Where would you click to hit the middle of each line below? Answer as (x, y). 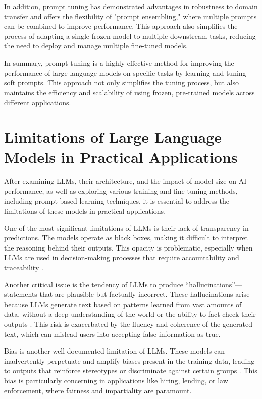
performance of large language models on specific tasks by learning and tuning (125, 72)
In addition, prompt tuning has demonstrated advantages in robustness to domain (131, 6)
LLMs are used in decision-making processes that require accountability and (122, 257)
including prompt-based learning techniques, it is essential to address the (117, 201)
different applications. (38, 102)
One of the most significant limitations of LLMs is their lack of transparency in (126, 228)
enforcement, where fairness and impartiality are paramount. (98, 390)
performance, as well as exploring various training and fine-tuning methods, (121, 191)
